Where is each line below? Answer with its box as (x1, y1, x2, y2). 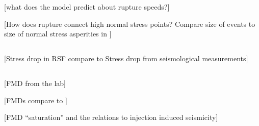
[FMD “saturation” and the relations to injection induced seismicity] (4, 112, 218, 122)
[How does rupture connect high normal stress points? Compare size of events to (4, 18, 255, 29)
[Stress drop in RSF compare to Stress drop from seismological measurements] (4, 53, 248, 64)
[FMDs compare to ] (4, 95, 67, 105)
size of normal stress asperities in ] (4, 28, 112, 39)
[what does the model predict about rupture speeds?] (4, 2, 170, 12)
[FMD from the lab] (4, 78, 66, 89)
